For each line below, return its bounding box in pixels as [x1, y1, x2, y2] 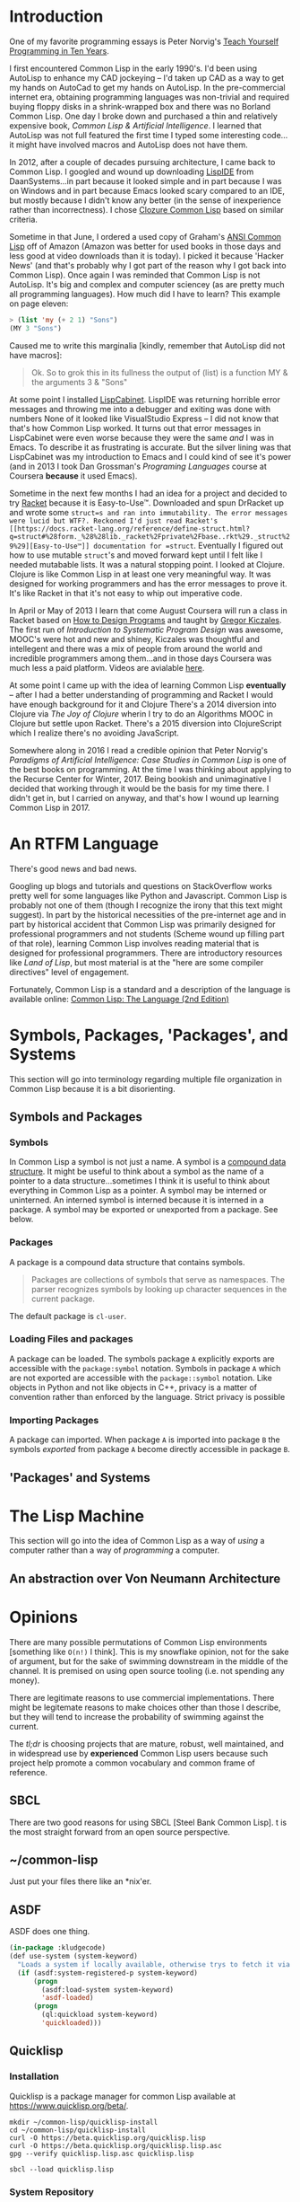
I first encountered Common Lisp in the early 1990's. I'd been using [9, 63, 258, 74]
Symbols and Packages [9, 1109, 143, 1124]
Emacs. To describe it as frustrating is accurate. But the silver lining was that [9, 442, 292, 453]
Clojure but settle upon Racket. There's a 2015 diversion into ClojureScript [9, 718, 282, 728]
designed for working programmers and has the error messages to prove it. [9, 577, 288, 589]
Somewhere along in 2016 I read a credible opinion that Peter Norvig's [9, 744, 269, 755]
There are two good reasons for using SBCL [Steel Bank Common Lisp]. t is [9, 1817, 287, 1828]
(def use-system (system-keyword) [9, 1951, 139, 1961]
